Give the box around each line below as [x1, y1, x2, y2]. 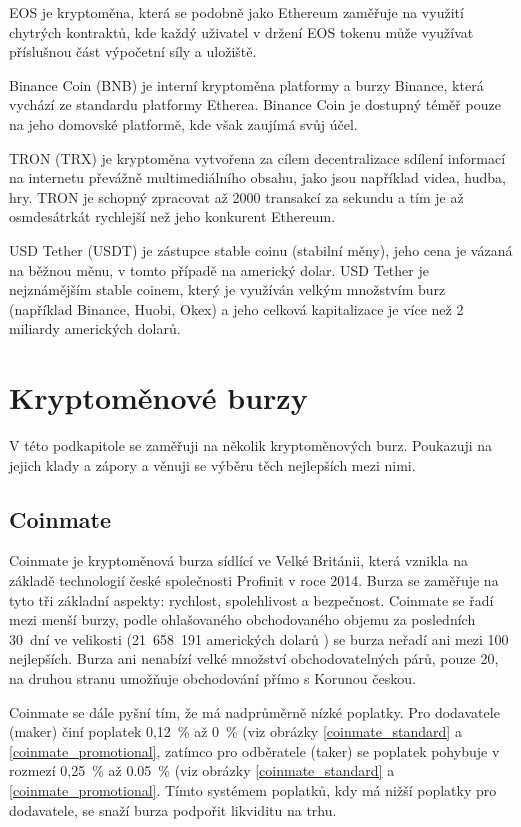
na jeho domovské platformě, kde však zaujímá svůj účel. [9, 113, 358, 134]
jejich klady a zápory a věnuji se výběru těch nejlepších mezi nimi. [9, 454, 416, 475]
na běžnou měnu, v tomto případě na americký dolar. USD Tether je [9, 259, 429, 280]
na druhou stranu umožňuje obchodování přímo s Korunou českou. [9, 667, 416, 688]
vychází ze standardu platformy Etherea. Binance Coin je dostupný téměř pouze [9, 94, 501, 115]
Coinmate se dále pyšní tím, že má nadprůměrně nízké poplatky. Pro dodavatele [9, 701, 500, 722]
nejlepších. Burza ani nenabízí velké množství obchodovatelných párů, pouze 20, [9, 648, 499, 669]
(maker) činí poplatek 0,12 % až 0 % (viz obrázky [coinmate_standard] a [9, 721, 462, 742]
